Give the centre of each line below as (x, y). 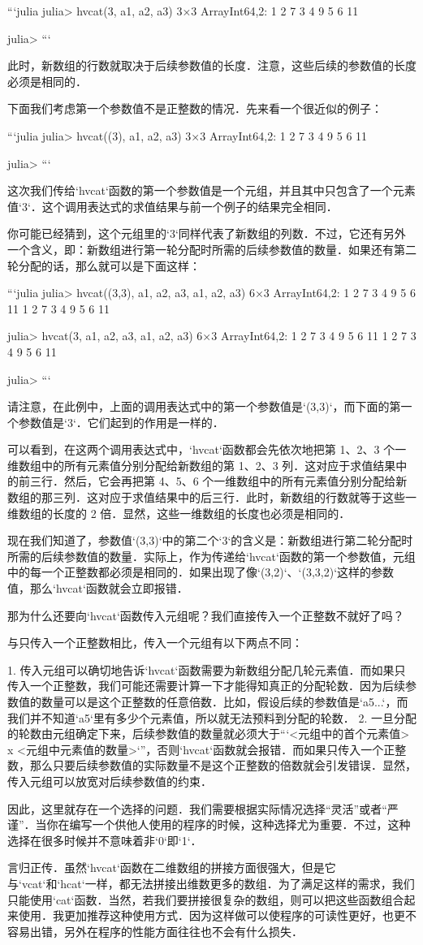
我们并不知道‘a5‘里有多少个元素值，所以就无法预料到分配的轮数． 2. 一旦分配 (212, 717)
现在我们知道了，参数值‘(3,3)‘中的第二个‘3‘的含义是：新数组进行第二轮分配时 (210, 540)
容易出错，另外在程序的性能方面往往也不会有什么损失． (155, 931)
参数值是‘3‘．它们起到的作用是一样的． (121, 422)
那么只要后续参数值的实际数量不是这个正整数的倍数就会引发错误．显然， (223, 765)
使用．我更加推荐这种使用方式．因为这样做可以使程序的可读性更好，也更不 (217, 915)
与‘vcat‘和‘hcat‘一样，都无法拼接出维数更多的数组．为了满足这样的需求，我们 (211, 883)
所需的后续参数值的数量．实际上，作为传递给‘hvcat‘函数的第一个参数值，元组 (211, 556)
